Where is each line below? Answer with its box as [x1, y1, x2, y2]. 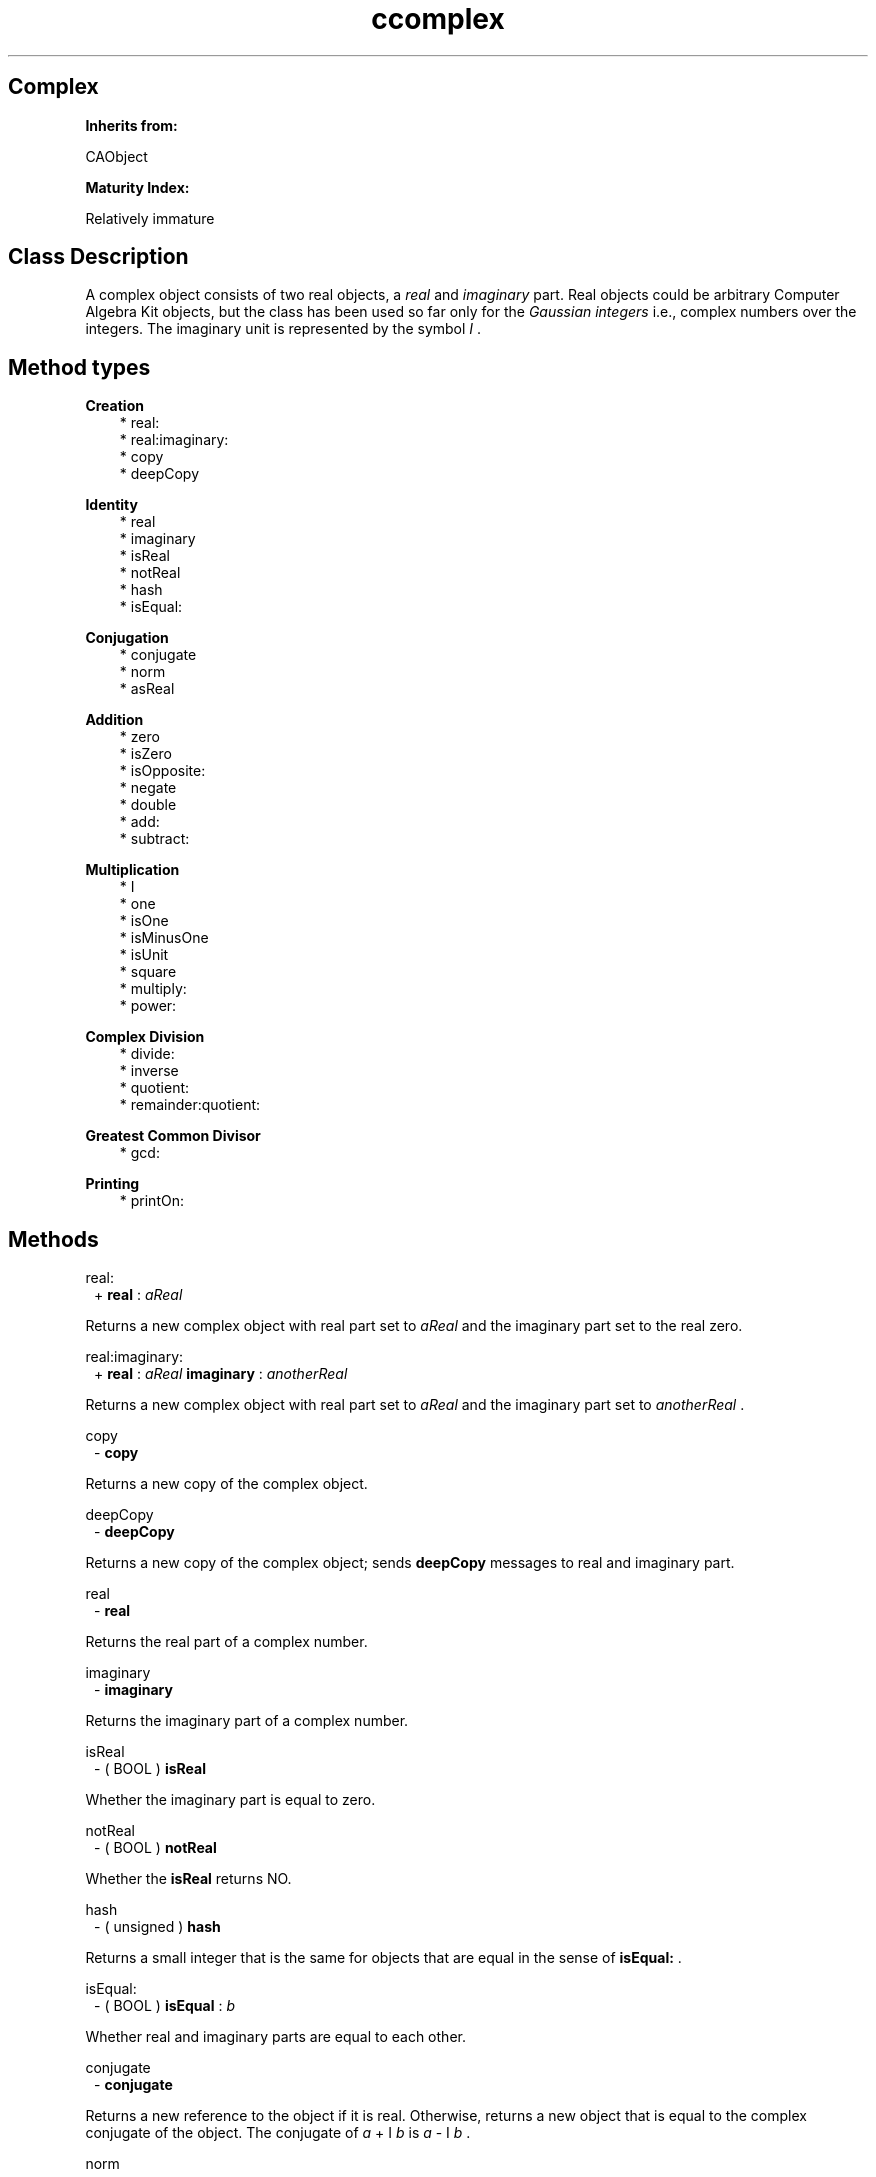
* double [119, 796, 177, 814]
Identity [85, 496, 138, 514]
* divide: [119, 1045, 175, 1063]
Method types [8, 354, 151, 380]
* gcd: [119, 1144, 160, 1162]
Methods [8, 1226, 99, 1252]
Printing [85, 1175, 140, 1193]
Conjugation [85, 629, 169, 647]
